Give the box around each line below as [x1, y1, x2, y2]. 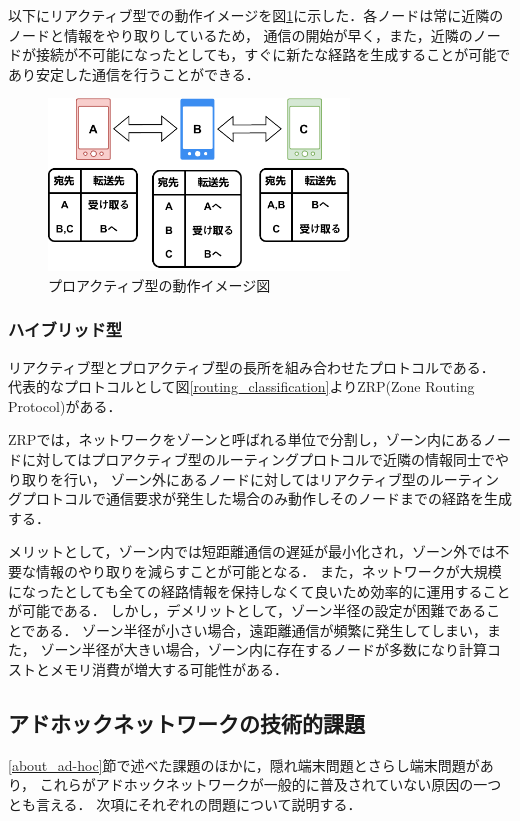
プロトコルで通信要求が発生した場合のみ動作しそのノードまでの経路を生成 [21, 488, 512, 509]
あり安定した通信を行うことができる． [8, 63, 260, 84]
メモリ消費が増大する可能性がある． [49, 658, 288, 679]
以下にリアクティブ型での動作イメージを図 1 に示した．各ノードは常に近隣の [8, 5, 504, 25]
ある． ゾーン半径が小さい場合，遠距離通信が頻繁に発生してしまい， [35, 619, 487, 640]
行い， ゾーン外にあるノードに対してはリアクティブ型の [63, 468, 430, 489]
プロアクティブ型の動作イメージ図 [48, 274, 271, 295]
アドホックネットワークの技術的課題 [8, 707, 365, 738]
